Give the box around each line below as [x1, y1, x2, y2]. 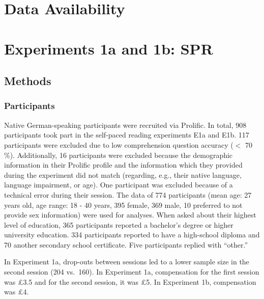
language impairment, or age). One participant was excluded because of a [4, 179, 233, 190]
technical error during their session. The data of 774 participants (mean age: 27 [4, 189, 252, 200]
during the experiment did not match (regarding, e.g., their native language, [4, 169, 242, 180]
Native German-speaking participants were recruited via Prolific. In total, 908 [4, 119, 247, 130]
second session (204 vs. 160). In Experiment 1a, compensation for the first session [4, 266, 259, 277]
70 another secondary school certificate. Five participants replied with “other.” [4, 239, 248, 250]
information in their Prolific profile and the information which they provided [4, 159, 243, 170]
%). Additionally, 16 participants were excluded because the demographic [4, 149, 233, 160]
